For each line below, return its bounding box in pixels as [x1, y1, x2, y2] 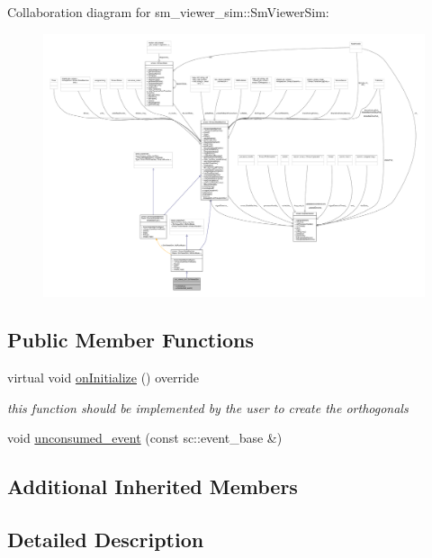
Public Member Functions [7, 326, 254, 354]
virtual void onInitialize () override [7, 368, 199, 387]
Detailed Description [7, 526, 204, 553]
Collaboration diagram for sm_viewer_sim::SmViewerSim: [7, 3, 329, 21]
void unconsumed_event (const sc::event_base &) [7, 428, 283, 447]
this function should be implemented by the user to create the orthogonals [7, 398, 409, 417]
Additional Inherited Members [7, 472, 298, 500]
